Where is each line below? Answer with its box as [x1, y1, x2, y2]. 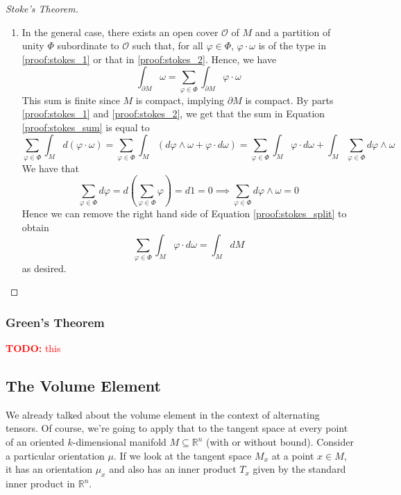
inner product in [6, 476, 76, 491]
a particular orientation [6, 448, 105, 462]
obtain [22, 219, 49, 234]
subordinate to [57, 38, 119, 53]
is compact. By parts [245, 92, 334, 107]
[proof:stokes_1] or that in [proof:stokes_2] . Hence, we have [22, 51, 277, 66]
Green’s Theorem [6, 313, 105, 330]
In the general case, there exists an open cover [22, 24, 219, 39]
